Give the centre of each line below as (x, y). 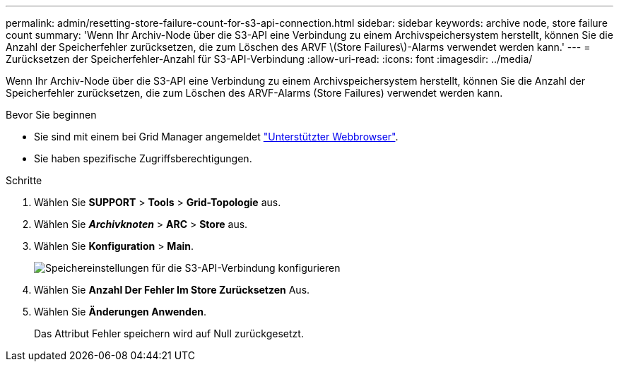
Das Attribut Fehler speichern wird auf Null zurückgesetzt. (169, 333)
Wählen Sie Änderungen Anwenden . (120, 312)
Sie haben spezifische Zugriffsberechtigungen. (143, 158)
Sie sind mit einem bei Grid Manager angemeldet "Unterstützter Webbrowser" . (216, 137)
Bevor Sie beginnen (51, 115)
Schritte (24, 180)
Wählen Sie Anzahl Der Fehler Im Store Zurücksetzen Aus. (172, 290)
